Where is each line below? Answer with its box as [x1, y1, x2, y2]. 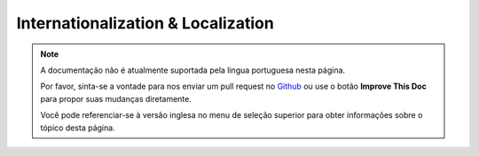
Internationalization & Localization [16, 13, 274, 33]
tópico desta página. [40, 122, 115, 133]
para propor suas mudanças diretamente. [40, 93, 192, 104]
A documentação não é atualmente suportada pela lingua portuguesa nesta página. [40, 65, 346, 75]
